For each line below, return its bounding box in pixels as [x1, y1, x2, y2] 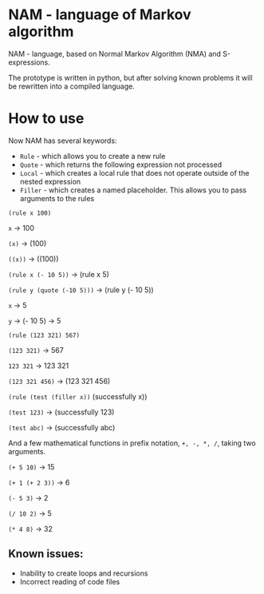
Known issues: [8, 547, 84, 560]
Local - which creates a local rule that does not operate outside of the [19, 168, 250, 177]
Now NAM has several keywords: [8, 136, 117, 145]
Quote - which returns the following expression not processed [19, 160, 222, 169]
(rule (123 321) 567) [8, 331, 81, 339]
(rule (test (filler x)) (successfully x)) [8, 391, 148, 401]
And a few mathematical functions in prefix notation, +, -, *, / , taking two [8, 438, 257, 448]
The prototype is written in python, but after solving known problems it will [8, 73, 253, 82]
